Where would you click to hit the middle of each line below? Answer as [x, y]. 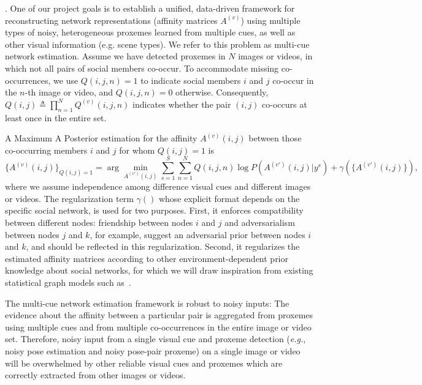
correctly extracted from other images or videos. [95, 375]
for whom [137, 150]
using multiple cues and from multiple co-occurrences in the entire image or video [158, 327]
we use [66, 80]
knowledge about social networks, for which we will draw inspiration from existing [159, 270]
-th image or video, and [69, 92]
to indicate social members [191, 80]
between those [275, 138]
